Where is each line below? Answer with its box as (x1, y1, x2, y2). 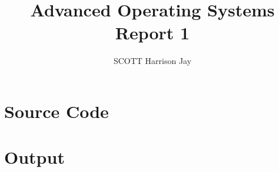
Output (4, 145, 65, 169)
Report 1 (115, 21, 190, 45)
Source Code (4, 99, 109, 123)
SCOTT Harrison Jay (113, 55, 192, 67)
